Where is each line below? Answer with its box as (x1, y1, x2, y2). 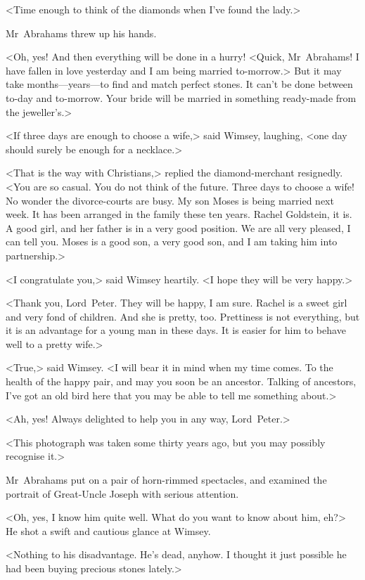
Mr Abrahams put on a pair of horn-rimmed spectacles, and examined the (6, 472, 327, 487)
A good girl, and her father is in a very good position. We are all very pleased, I (6, 220, 351, 235)
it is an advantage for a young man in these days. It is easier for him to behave (6, 323, 346, 337)
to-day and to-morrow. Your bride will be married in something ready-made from (6, 90, 357, 105)
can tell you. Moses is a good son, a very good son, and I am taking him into (6, 234, 338, 249)
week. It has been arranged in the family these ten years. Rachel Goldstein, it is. (6, 207, 352, 221)
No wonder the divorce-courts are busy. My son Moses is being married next (6, 193, 334, 207)
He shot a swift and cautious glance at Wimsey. (6, 523, 211, 538)
